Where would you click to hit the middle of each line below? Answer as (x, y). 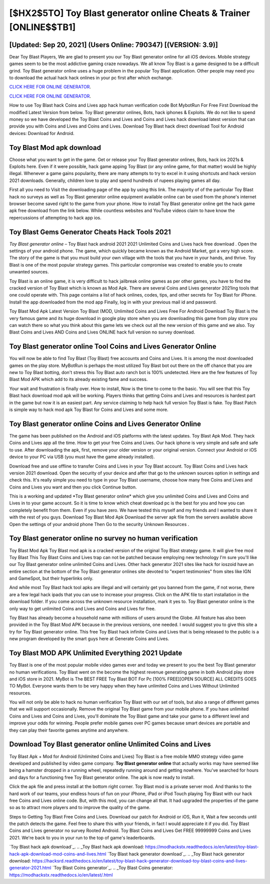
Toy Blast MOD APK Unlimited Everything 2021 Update (96, 653)
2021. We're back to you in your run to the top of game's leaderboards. (82, 837)
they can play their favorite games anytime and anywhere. (69, 730)
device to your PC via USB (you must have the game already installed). (82, 457)
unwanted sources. (29, 272)
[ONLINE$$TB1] (42, 27)
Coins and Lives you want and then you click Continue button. (73, 487)
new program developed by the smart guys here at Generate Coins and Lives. (89, 639)
